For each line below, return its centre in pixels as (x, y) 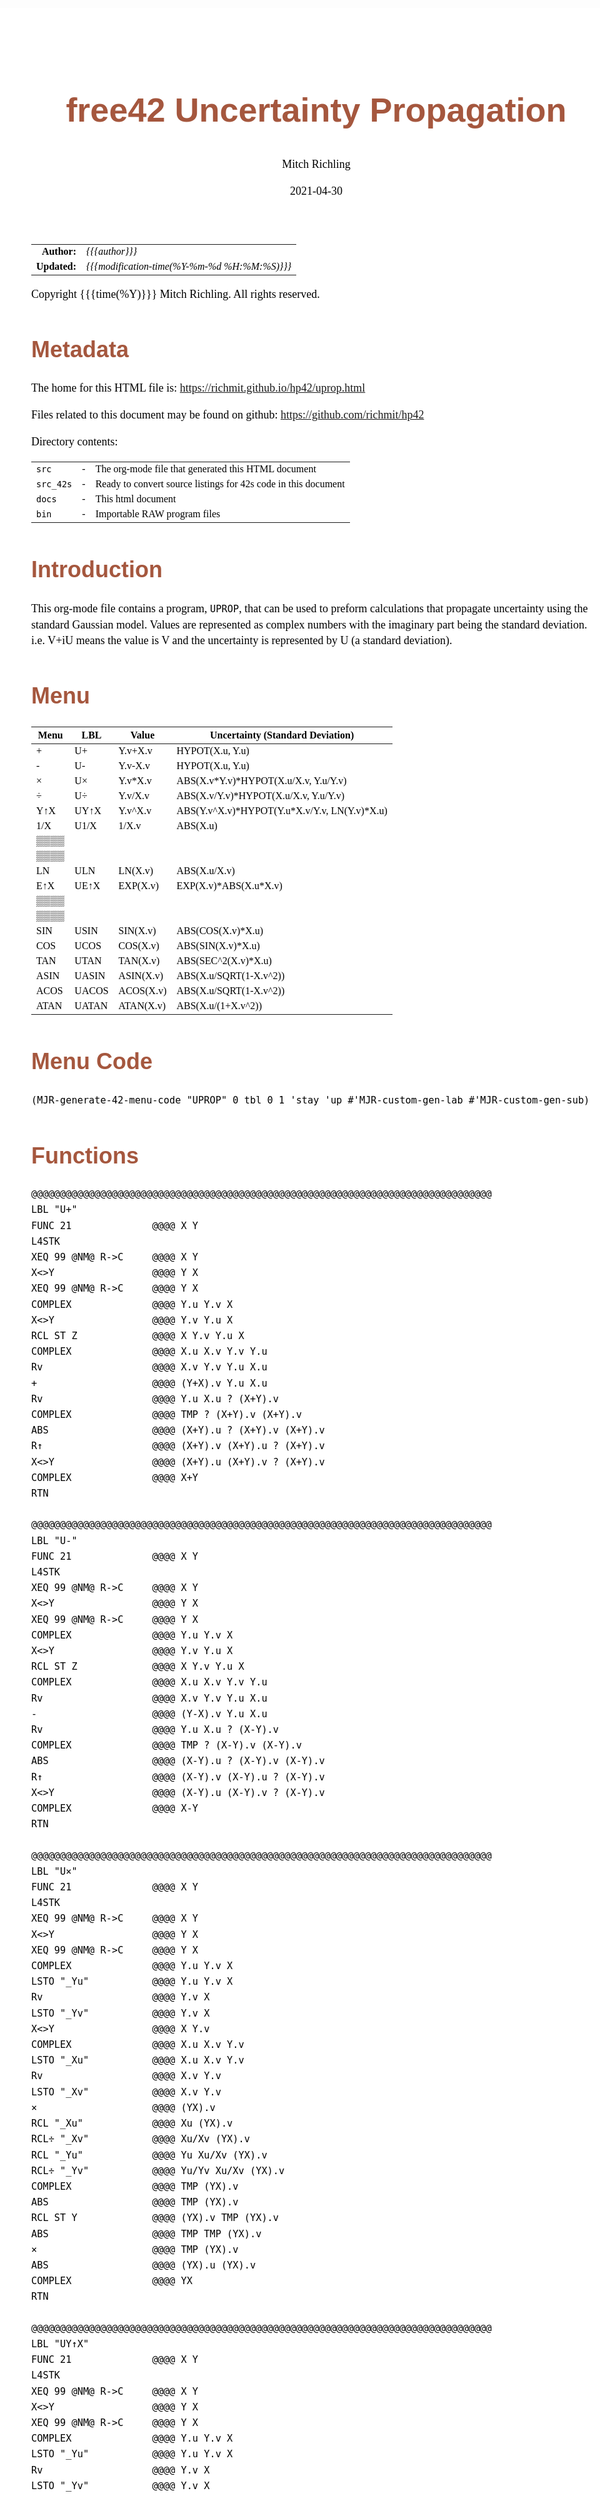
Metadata (80, 349)
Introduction (97, 569)
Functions (85, 1155)
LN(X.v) (136, 871)
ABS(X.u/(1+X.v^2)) (219, 1006)
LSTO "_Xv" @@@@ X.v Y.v (126, 2092)
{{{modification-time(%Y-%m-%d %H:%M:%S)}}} (189, 266)
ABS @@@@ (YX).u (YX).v (144, 2265)
